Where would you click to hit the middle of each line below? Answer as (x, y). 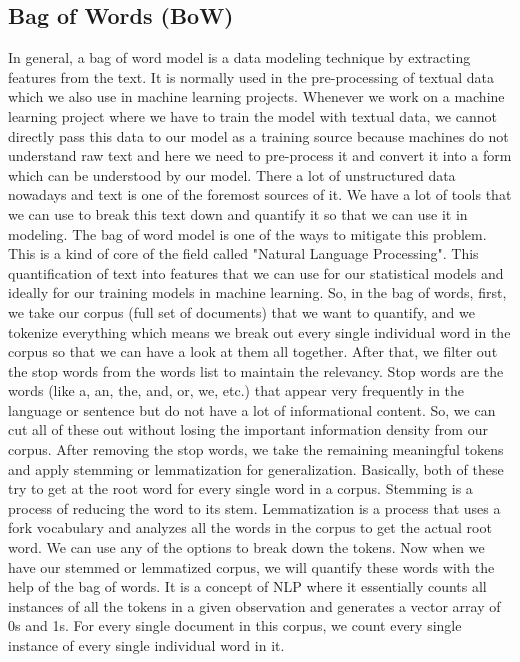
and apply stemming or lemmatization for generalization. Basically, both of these (256, 468)
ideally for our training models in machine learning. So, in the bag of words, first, (257, 292)
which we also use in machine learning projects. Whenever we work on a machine (256, 96)
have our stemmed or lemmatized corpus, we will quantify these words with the (251, 566)
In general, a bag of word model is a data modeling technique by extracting (239, 57)
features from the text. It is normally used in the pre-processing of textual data (251, 76)
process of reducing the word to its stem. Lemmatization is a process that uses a (254, 507)
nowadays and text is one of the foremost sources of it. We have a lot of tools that (260, 194)
